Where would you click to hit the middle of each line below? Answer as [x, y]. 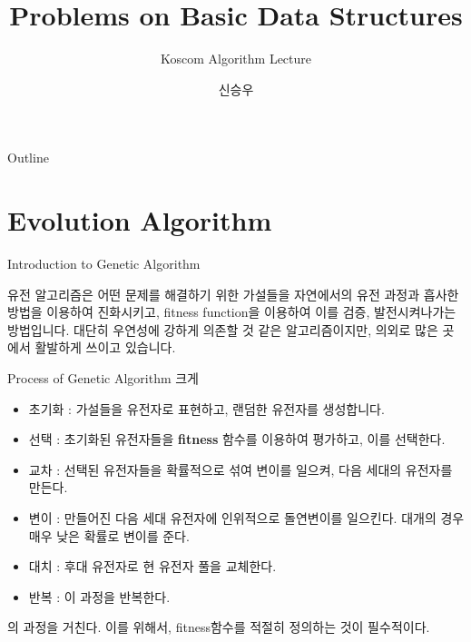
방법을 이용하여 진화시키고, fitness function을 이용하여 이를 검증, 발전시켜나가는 [232, 312]
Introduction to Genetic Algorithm [104, 264]
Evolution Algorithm [140, 220]
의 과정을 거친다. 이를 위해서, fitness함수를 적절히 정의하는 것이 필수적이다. [219, 627]
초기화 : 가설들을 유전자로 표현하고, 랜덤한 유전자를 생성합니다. [206, 408]
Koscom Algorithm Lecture [236, 59]
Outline [28, 158]
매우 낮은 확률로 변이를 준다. [109, 535]
